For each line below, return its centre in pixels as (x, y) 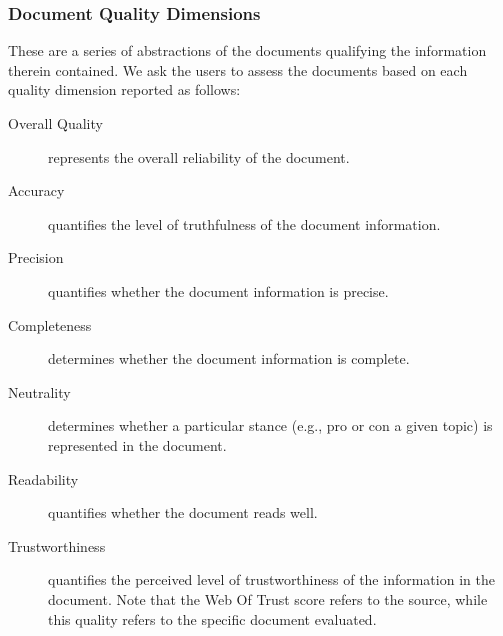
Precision (36, 257)
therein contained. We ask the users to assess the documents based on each (238, 69)
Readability (43, 478)
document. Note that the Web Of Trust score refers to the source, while (268, 598)
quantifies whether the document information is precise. (218, 290)
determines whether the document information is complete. (229, 358)
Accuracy (36, 190)
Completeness (50, 324)
